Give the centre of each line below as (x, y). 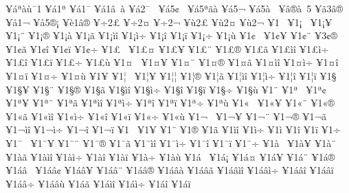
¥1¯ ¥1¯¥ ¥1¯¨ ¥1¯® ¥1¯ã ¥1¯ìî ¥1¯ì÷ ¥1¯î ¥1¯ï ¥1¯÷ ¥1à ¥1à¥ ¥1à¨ (171, 143)
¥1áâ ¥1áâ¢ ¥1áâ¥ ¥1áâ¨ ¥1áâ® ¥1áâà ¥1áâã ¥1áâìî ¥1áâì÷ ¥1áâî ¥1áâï (170, 170)
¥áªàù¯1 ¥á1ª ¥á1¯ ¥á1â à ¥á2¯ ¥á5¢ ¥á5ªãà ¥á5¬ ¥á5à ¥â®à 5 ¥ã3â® (174, 8)
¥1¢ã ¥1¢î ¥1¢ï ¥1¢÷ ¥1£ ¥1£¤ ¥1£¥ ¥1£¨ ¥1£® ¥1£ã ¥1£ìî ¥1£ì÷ (167, 48)
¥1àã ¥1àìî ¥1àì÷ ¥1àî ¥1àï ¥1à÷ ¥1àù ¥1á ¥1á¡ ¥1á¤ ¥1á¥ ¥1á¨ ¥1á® (170, 156)
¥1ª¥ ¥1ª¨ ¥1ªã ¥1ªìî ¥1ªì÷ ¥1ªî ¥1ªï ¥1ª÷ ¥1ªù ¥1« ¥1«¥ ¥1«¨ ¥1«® (170, 103)
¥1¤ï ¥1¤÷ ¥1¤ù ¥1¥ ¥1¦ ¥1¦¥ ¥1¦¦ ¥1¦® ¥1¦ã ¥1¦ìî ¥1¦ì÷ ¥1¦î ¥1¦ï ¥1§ (171, 75)
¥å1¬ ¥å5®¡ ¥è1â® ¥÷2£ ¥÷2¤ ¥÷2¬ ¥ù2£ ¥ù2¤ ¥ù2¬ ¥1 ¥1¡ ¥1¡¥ (169, 22)
